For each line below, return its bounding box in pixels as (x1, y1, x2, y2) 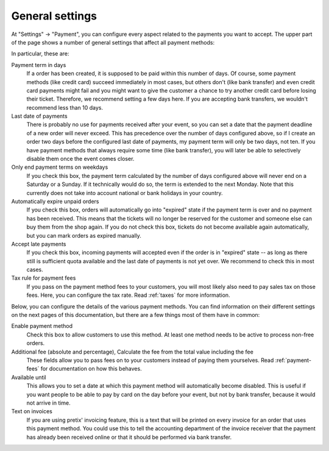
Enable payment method (11, 322, 73, 330)
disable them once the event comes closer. (26, 155, 135, 163)
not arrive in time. (26, 399, 71, 407)
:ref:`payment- (275, 357, 312, 364)
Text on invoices (11, 408, 53, 415)
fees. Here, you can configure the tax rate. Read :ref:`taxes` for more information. (26, 291, 231, 299)
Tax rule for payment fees (11, 274, 76, 282)
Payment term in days (11, 61, 66, 68)
